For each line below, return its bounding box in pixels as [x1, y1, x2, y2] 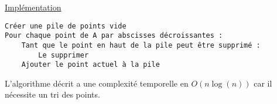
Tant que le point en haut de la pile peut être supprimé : [21, 41, 261, 49]
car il [254, 77, 272, 89]
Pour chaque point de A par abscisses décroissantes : [5, 31, 223, 40]
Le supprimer [38, 51, 89, 59]
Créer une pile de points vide [5, 21, 126, 30]
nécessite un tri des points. [5, 88, 100, 101]
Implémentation [5, 1, 61, 13]
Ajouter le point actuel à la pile [21, 60, 160, 69]
